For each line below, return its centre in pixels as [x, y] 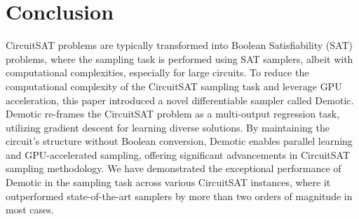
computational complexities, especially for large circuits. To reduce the [157, 72]
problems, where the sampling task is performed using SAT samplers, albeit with [179, 58]
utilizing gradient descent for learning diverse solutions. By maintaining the [168, 127]
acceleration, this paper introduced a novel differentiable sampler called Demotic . [180, 100]
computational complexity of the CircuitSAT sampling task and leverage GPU [174, 86]
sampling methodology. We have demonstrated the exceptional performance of [174, 168]
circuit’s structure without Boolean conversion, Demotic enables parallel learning [179, 141]
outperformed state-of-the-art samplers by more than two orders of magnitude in [179, 196]
